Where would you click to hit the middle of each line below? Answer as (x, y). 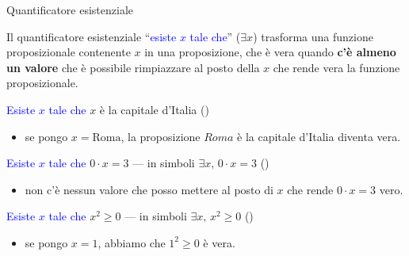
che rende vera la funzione (336, 67)
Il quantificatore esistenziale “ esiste (92, 36)
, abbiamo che (132, 242)
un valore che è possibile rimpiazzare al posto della (133, 67)
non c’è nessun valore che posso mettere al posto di (149, 189)
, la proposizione (161, 136)
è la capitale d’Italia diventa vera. (319, 136)
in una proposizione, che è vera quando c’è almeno (270, 52)
